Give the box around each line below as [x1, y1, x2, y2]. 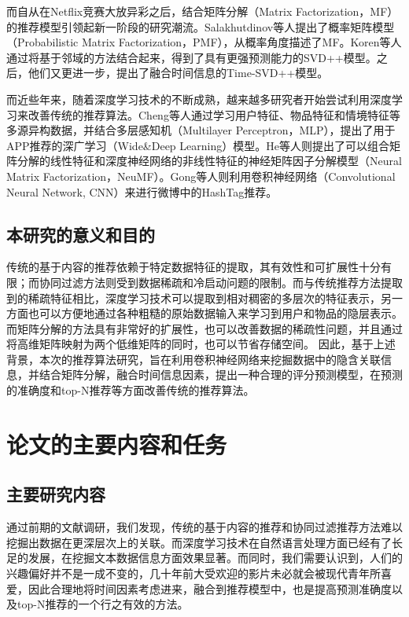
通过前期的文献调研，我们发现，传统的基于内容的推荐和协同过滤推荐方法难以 [6, 519, 403, 535]
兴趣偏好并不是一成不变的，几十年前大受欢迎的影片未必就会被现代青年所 [6, 565, 381, 582]
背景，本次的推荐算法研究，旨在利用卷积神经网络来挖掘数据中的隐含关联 [6, 351, 381, 367]
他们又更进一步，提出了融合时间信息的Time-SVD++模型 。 [28, 64, 329, 81]
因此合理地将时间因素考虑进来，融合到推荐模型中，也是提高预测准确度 [28, 580, 392, 597]
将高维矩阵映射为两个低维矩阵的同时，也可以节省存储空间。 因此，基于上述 [6, 336, 396, 352]
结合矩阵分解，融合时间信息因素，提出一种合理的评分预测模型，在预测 [39, 366, 403, 383]
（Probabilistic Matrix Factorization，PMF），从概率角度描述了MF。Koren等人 [6, 34, 402, 50]
